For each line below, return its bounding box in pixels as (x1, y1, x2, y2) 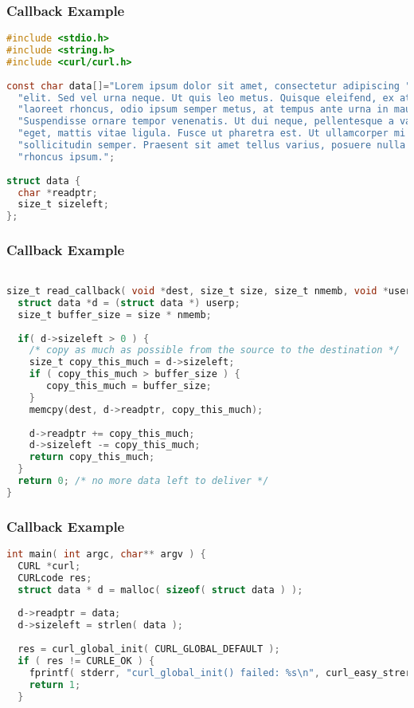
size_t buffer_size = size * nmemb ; (18, 309, 212, 321)
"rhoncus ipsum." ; (18, 151, 115, 163)
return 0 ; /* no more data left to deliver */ (18, 475, 269, 487)
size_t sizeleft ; (18, 199, 109, 210)
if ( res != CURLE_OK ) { (18, 655, 155, 667)
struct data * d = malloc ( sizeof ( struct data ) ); (18, 584, 303, 596)
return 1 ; (29, 678, 81, 690)
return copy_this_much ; (29, 451, 155, 463)
